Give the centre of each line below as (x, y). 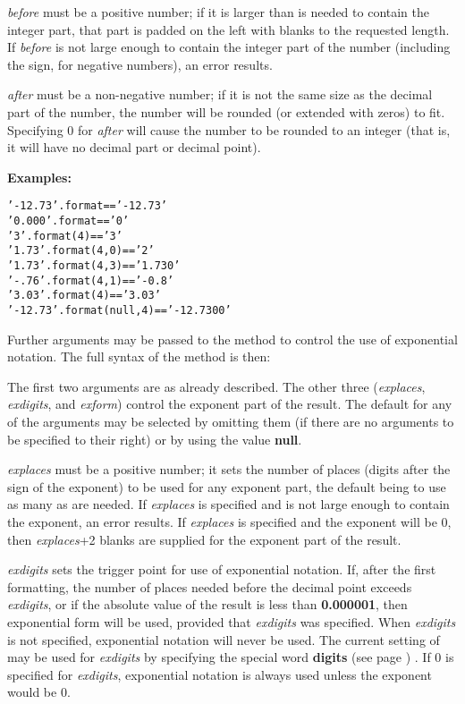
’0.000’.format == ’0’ (68, 221)
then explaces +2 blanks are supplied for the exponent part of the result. (204, 539)
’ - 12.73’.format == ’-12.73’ (88, 206)
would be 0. (39, 692)
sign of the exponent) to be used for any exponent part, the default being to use (227, 486)
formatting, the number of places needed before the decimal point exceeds (210, 586)
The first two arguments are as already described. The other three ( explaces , (216, 386)
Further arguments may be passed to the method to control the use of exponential (232, 339)
